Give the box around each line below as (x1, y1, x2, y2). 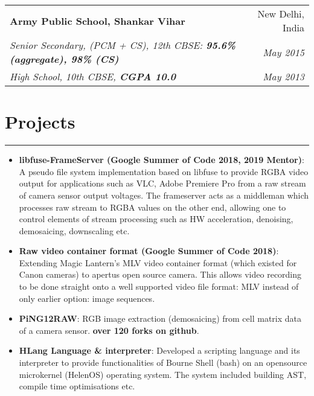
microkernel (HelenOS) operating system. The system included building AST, (19, 368, 307, 380)
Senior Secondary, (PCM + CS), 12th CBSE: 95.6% (10, 38, 236, 52)
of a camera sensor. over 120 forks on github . (19, 324, 199, 336)
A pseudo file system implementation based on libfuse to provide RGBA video (19, 165, 309, 177)
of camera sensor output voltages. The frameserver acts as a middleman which (19, 188, 309, 201)
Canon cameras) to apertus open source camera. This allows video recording (19, 268, 302, 281)
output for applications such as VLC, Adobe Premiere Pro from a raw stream (19, 177, 306, 190)
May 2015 (263, 45, 304, 59)
